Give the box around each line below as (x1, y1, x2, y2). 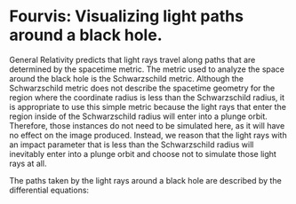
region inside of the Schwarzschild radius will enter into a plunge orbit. (9, 111, 268, 122)
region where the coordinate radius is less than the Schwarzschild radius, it (9, 91, 285, 103)
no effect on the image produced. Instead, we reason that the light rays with (9, 129, 287, 140)
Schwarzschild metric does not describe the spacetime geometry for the (9, 82, 276, 93)
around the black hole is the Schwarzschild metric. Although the (9, 73, 244, 83)
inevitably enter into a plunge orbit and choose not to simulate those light (9, 148, 277, 159)
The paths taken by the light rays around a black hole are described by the (9, 175, 282, 185)
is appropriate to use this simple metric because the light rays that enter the (9, 101, 287, 112)
